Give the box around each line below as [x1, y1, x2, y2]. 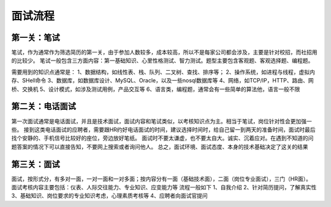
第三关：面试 [11, 159, 60, 169]
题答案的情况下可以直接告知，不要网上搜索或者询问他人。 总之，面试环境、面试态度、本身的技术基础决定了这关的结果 [11, 143, 308, 150]
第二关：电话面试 [11, 101, 76, 112]
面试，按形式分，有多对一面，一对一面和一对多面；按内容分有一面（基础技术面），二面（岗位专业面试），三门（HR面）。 [11, 175, 312, 183]
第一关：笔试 [11, 32, 60, 43]
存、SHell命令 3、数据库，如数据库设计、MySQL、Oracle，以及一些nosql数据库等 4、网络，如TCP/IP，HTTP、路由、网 [11, 77, 314, 84]
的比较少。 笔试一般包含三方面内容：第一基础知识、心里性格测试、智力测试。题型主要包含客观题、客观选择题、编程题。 [11, 57, 314, 64]
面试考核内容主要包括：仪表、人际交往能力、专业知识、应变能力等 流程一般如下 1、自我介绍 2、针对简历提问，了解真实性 [11, 184, 317, 191]
